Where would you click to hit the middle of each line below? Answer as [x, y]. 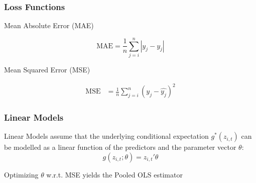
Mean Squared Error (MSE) [47, 69]
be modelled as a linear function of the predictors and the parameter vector [120, 147]
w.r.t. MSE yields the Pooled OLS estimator [114, 174]
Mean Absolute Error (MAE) [49, 25]
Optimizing [21, 174]
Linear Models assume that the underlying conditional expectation [106, 136]
